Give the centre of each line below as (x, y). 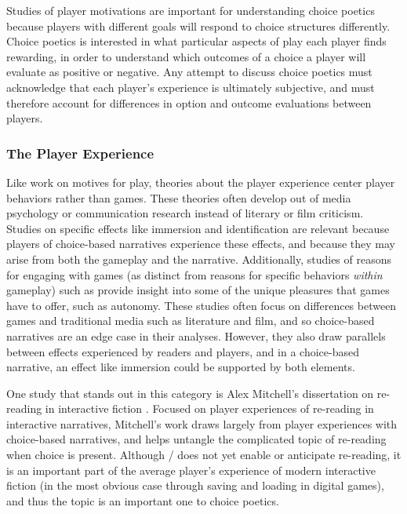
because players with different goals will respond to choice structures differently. (198, 26)
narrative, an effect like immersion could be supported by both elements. (181, 367)
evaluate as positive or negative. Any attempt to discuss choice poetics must (189, 72)
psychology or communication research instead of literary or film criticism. (185, 213)
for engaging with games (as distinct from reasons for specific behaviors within (194, 274)
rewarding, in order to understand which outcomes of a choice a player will (186, 56)
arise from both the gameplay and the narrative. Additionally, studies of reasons (199, 259)
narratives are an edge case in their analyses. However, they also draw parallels (196, 335)
